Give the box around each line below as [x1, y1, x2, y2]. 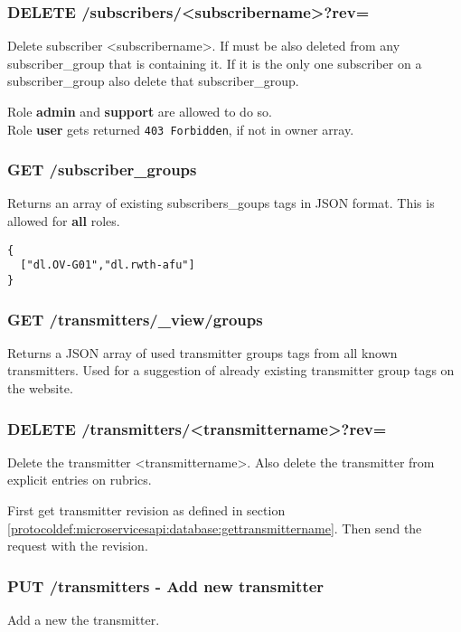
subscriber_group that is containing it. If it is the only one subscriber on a [7, 53, 422, 72]
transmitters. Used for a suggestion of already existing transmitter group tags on [7, 361, 455, 380]
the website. [7, 379, 73, 398]
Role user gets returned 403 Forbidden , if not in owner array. [7, 119, 354, 138]
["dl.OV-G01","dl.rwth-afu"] [20, 259, 195, 272]
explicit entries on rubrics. [7, 470, 152, 489]
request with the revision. [7, 536, 148, 555]
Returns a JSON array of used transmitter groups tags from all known [7, 343, 398, 362]
